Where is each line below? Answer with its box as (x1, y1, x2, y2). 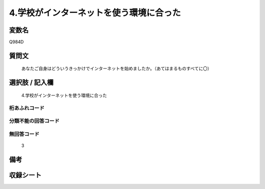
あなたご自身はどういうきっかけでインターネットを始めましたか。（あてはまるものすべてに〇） (21, 66, 212, 71)
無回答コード (9, 130, 40, 137)
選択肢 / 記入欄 (9, 78, 54, 87)
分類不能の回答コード (9, 118, 60, 124)
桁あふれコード (9, 104, 45, 111)
